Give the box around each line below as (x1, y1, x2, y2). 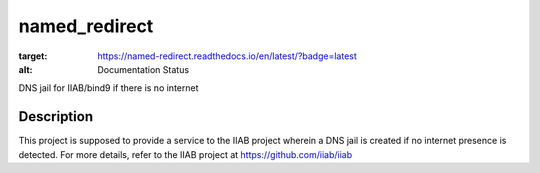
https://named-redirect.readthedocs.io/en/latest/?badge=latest (97, 50, 357, 62)
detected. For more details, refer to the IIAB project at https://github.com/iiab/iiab (18, 148, 353, 160)
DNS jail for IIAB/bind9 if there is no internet (18, 82, 199, 94)
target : (18, 50, 48, 62)
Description (18, 108, 94, 125)
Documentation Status (97, 63, 190, 75)
